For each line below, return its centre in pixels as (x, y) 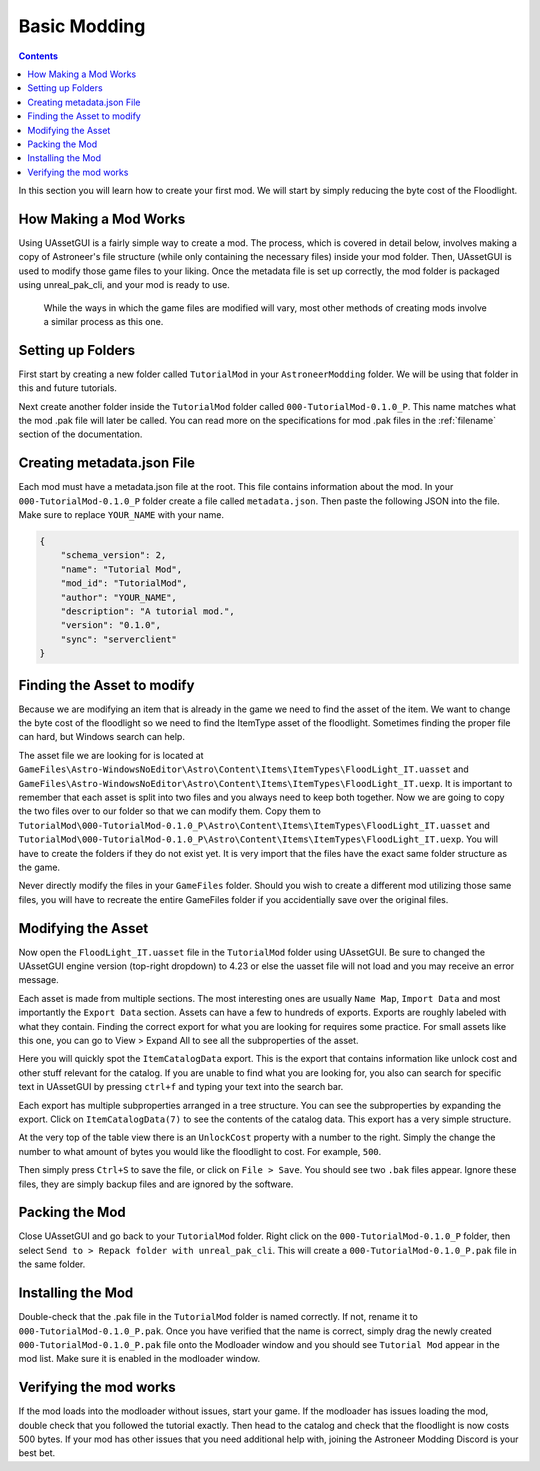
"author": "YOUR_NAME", (118, 597)
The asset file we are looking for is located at (111, 755)
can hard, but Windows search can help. (101, 737)
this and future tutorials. (67, 388)
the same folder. (52, 1264)
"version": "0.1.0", (111, 625)
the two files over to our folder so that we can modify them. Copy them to (170, 811)
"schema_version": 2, (113, 555)
